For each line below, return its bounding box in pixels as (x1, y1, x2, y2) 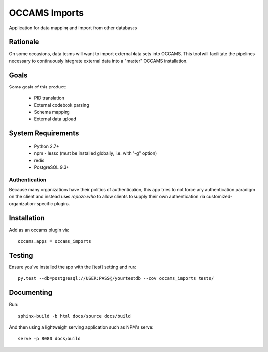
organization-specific (9, 200, 53, 206)
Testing (9, 251, 33, 260)
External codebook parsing (34, 102, 89, 108)
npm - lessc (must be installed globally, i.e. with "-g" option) (34, 150, 157, 156)
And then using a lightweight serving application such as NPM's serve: (9, 324, 154, 330)
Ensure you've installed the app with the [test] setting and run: (9, 264, 136, 270)
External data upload (34, 116, 76, 122)
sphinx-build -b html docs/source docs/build (18, 313, 131, 319)
